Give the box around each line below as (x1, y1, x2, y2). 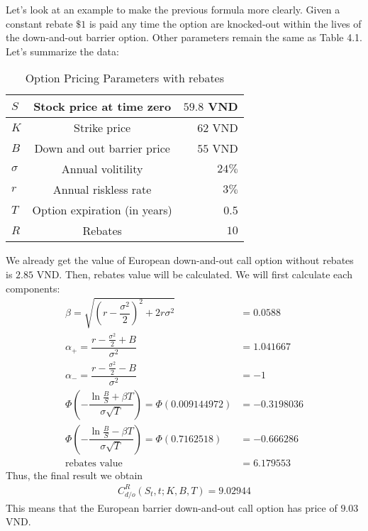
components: (6, 280, 60, 295)
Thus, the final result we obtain (6, 467, 143, 482)
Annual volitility (61, 160, 143, 177)
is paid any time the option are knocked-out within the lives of (89, 16, 362, 31)
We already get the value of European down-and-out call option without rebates (6, 253, 354, 268)
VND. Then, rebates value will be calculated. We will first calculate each (36, 266, 352, 281)
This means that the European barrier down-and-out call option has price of (6, 500, 338, 515)
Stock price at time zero (33, 98, 172, 115)
